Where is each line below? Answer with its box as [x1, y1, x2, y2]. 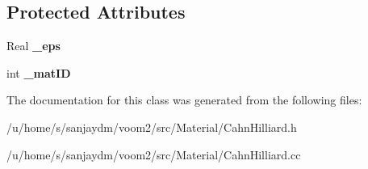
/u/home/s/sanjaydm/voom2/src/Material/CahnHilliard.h [6, 118, 297, 135]
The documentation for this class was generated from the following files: [6, 91, 362, 108]
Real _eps [6, 37, 61, 54]
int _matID [6, 64, 71, 81]
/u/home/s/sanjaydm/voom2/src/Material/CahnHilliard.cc [6, 146, 301, 163]
